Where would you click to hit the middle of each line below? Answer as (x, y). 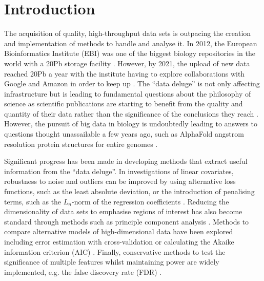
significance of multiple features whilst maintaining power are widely (112, 262)
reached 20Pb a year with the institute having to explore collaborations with (125, 73)
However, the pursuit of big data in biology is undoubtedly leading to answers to (131, 124)
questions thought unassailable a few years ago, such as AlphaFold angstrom (124, 134)
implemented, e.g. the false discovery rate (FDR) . (83, 271)
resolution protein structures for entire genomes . (81, 144)
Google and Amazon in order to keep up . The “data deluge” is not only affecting (132, 83)
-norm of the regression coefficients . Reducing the (150, 201)
